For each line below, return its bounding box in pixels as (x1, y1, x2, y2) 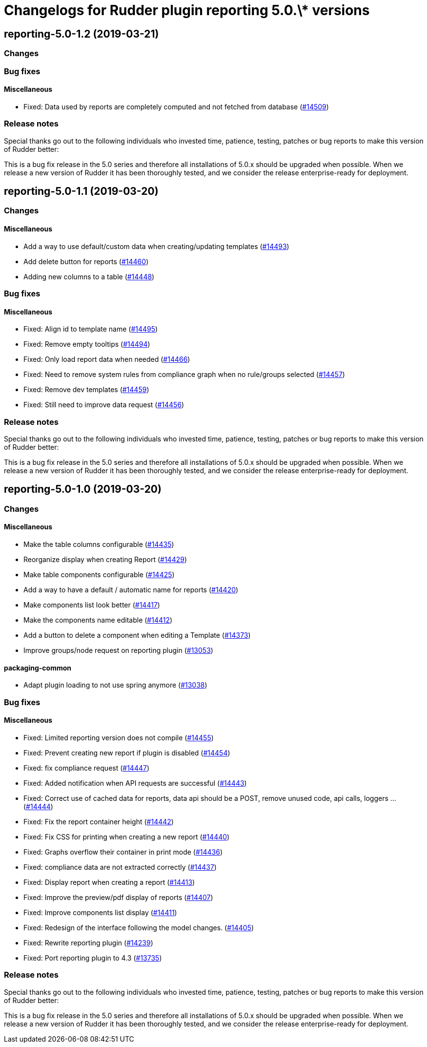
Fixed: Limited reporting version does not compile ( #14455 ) (23, 733, 214, 742)
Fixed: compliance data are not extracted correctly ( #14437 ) (23, 862, 217, 871)
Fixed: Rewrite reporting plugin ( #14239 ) (23, 938, 153, 947)
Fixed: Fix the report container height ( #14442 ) (23, 817, 174, 826)
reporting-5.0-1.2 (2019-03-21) (4, 27, 159, 40)
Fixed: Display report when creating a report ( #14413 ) (23, 878, 195, 886)
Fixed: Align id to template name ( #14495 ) (23, 325, 158, 334)
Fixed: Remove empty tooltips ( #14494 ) (23, 340, 150, 349)
